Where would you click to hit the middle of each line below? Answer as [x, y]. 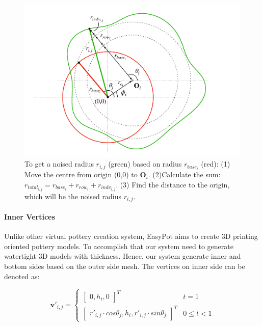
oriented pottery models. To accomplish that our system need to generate [119, 246]
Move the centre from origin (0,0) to [81, 174]
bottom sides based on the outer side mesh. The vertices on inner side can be [125, 266]
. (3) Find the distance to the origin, [173, 184]
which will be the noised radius [73, 196]
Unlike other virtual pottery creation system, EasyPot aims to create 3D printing [131, 236]
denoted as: [22, 276]
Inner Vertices [30, 217]
